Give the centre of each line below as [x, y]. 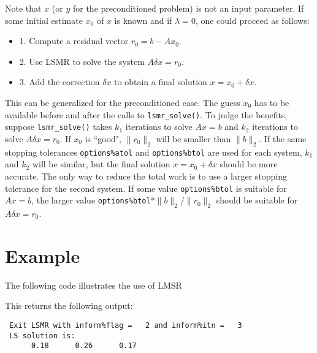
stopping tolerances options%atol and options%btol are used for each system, [154, 152]
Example [43, 255]
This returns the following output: [69, 306]
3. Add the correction [59, 82]
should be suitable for [257, 200]
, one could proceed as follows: [252, 20]
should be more [249, 164]
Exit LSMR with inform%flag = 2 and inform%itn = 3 [126, 325]
